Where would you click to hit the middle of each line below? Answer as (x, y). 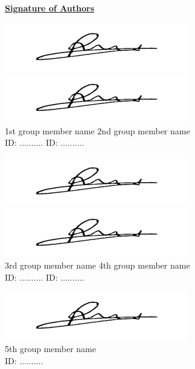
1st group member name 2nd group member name (97, 130)
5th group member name (50, 348)
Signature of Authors (50, 8)
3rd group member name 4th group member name (97, 265)
